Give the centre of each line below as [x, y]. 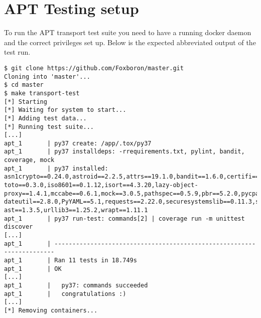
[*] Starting [26, 102]
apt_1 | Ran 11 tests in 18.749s [71, 260]
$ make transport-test [42, 93]
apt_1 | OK [33, 269]
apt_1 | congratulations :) [65, 294]
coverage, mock [29, 160]
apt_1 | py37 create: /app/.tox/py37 [78, 143]
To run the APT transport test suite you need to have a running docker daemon [128, 32]
